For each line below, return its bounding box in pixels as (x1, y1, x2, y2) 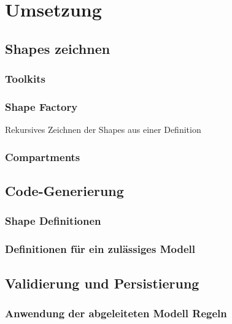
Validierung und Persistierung (5, 273, 199, 292)
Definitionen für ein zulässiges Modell (5, 241, 195, 257)
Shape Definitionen (5, 213, 101, 228)
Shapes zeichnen (5, 39, 110, 58)
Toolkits (5, 71, 45, 86)
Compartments (5, 149, 80, 164)
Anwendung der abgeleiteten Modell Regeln (5, 305, 227, 320)
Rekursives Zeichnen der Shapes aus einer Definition (5, 123, 201, 136)
